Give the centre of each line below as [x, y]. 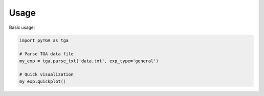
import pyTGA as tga [44, 40]
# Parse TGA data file [46, 54]
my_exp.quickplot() [43, 81]
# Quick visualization [46, 74]
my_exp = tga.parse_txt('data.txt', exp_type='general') [89, 61]
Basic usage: [22, 27]
